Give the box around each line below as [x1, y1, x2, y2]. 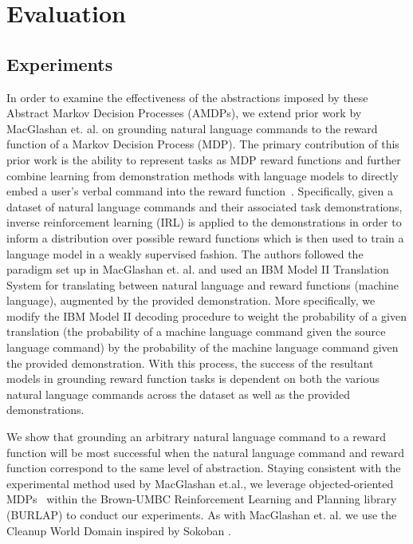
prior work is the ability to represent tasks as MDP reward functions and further [6, 151, 401, 168]
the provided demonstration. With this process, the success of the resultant [6, 354, 374, 371]
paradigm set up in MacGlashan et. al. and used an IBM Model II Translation [6, 261, 389, 278]
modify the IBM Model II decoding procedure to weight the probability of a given [6, 307, 407, 324]
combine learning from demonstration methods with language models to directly [6, 167, 399, 183]
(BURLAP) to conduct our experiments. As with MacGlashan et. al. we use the [6, 507, 397, 523]
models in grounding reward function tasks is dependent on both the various [6, 370, 380, 387]
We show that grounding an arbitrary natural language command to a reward [6, 428, 387, 445]
